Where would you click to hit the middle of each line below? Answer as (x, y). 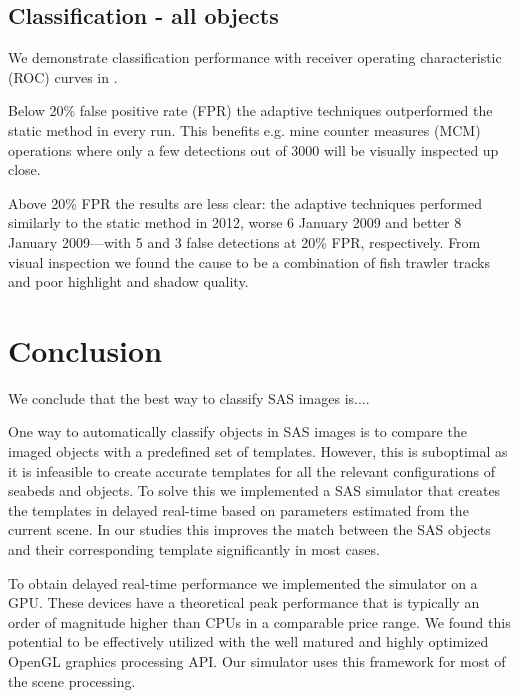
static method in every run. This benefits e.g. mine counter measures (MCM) (244, 129)
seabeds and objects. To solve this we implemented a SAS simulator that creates (254, 490)
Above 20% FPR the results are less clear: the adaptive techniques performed (245, 202)
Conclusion (85, 349)
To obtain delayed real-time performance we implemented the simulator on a (243, 582)
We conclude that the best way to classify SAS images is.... (189, 397)
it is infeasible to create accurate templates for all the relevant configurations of (251, 470)
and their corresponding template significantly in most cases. (194, 549)
